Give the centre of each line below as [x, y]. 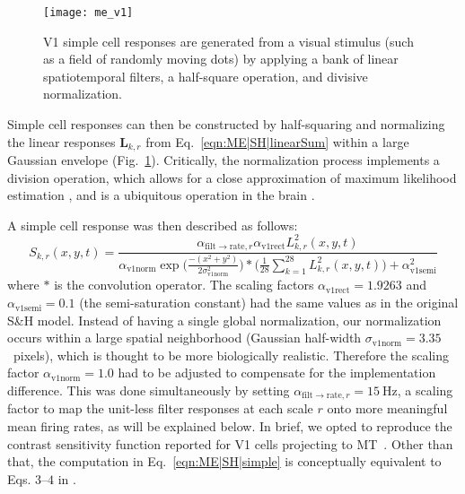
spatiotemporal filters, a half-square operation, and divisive [206, 76]
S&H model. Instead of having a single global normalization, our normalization [224, 320]
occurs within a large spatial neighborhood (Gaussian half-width [184, 338]
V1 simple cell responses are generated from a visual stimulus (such [228, 41]
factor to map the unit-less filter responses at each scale [160, 408]
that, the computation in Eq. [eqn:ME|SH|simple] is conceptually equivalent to [224, 461]
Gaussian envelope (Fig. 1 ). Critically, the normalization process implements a [224, 160]
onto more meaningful [387, 408]
